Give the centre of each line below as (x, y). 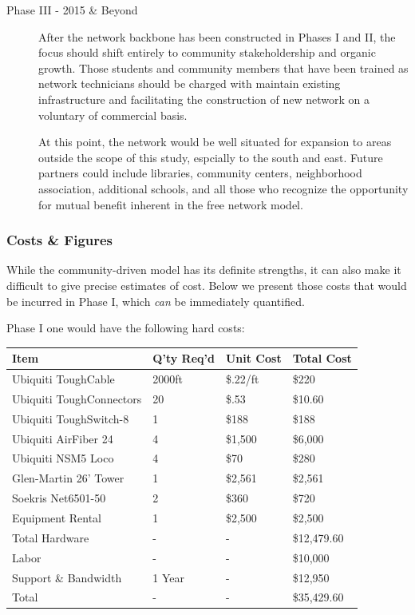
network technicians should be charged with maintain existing (190, 83)
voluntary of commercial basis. (113, 115)
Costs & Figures (60, 240)
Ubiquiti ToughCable (63, 379)
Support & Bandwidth (67, 577)
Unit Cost (253, 358)
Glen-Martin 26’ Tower (68, 478)
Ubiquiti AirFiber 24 (63, 438)
